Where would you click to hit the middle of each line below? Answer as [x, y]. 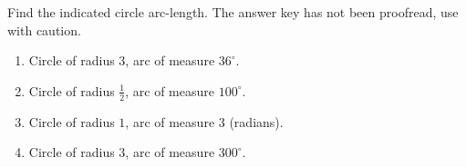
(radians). [256, 121]
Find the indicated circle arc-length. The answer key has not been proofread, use [233, 12]
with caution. [44, 29]
